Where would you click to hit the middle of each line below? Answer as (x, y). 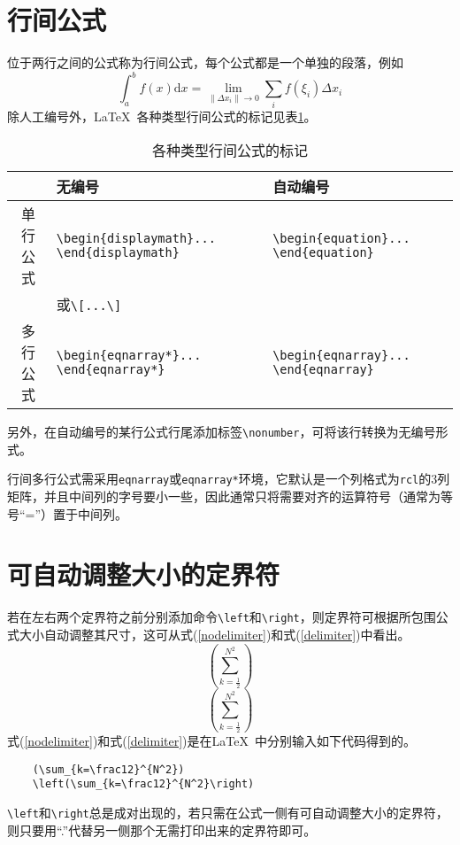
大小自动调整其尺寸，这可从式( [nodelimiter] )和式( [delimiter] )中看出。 (215, 635)
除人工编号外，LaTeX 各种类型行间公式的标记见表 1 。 (162, 116)
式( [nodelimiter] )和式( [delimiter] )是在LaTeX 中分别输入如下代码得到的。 (211, 740)
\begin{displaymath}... (136, 239)
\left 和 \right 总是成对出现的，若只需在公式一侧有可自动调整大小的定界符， (228, 812)
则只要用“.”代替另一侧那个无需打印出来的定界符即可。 (162, 829)
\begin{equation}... (341, 239)
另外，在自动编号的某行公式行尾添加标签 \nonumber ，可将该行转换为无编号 (222, 432)
